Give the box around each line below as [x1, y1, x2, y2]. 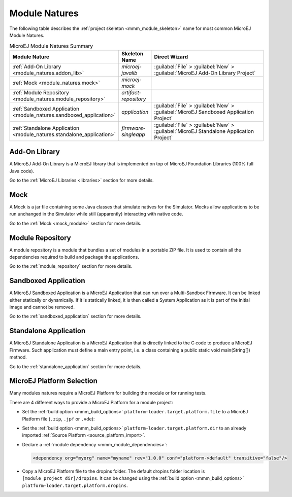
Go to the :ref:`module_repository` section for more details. [9, 263, 133, 269]
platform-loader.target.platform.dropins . [22, 482, 128, 488]
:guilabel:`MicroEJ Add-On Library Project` [154, 69, 256, 76]
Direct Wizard [154, 53, 188, 60]
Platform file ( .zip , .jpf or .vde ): [22, 416, 95, 422]
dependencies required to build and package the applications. [9, 254, 139, 260]
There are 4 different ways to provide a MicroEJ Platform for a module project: [9, 399, 174, 405]
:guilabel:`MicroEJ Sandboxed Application [154, 108, 254, 115]
